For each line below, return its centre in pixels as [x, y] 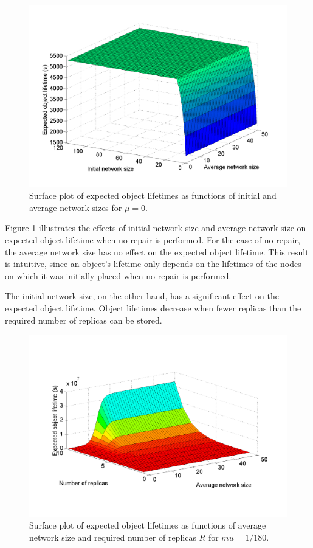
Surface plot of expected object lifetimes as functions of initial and [153, 196]
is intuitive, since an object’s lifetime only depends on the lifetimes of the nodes [153, 264]
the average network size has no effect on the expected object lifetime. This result [157, 251]
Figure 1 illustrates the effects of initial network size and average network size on [156, 228]
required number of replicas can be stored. [84, 320]
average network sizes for [76, 207]
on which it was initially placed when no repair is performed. [118, 275]
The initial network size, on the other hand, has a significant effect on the [142, 296]
